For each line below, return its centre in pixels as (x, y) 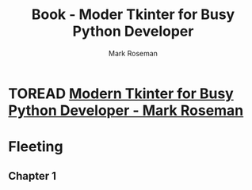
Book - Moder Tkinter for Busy (133, 15)
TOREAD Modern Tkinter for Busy (121, 93)
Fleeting (36, 147)
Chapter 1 (32, 176)
